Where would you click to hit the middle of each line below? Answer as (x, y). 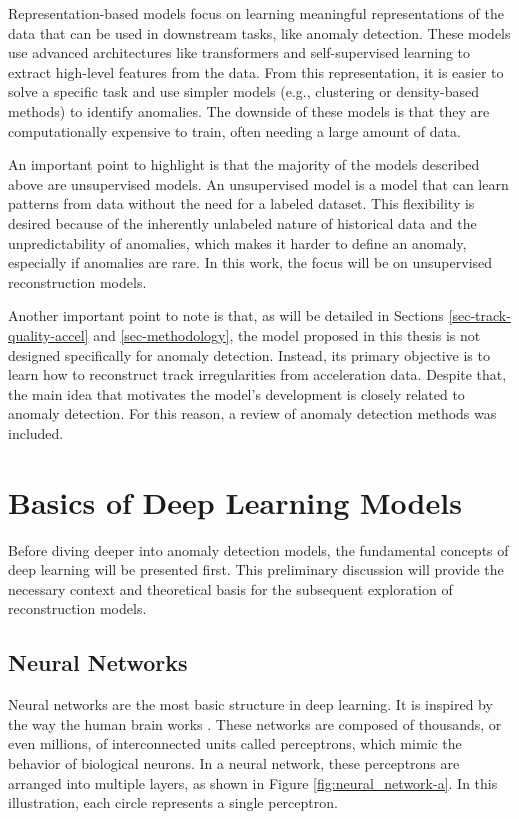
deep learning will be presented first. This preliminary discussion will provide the (256, 569)
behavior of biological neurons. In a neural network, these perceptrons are (234, 762)
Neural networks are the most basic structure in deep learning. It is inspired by (250, 704)
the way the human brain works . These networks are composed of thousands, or (255, 723)
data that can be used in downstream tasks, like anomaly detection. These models (259, 32)
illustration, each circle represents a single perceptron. (173, 802)
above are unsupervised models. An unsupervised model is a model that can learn (258, 183)
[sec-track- (479, 315)
